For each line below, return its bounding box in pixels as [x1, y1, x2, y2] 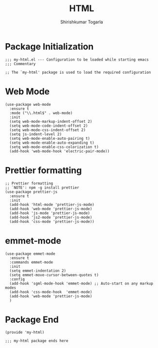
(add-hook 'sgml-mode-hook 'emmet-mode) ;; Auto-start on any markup [9, 281, 153, 286]
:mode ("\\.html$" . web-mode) [9, 110, 73, 116]
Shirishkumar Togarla [60, 19, 103, 25]
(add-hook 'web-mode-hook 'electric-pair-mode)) [9, 149, 110, 153]
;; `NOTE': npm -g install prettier [5, 185, 79, 190]
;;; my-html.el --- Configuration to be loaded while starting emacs [5, 57, 149, 62]
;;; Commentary [5, 61, 36, 66]
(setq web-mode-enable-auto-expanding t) [9, 140, 95, 145]
